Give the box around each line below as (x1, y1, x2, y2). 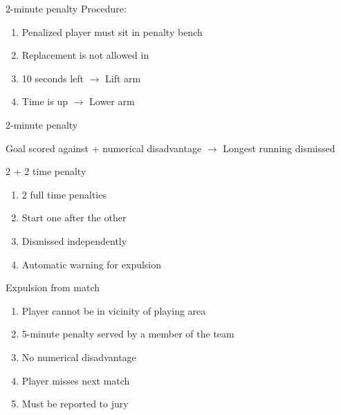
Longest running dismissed (223, 140, 335, 155)
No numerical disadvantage (21, 349, 136, 364)
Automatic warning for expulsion (21, 257, 162, 271)
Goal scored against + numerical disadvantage (6, 140, 202, 155)
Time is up (21, 94, 68, 109)
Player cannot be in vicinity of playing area (21, 303, 206, 317)
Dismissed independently (21, 233, 127, 248)
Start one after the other (21, 210, 127, 225)
